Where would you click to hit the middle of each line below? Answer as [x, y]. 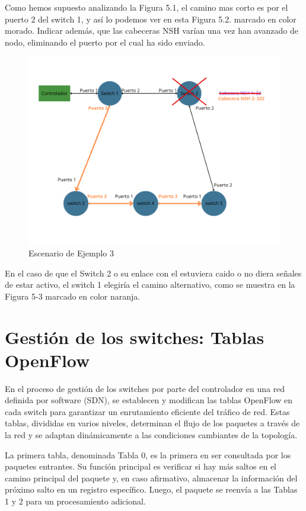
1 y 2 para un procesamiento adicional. [75, 501]
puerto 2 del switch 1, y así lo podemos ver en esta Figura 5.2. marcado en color [151, 19]
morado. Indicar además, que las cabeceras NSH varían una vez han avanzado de [152, 30]
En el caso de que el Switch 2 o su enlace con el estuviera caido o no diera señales [153, 273]
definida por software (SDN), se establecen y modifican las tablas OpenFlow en [149, 400]
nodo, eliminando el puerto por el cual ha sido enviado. [105, 42]
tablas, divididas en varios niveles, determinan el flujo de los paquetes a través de [152, 423]
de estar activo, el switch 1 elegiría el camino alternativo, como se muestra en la [150, 285]
